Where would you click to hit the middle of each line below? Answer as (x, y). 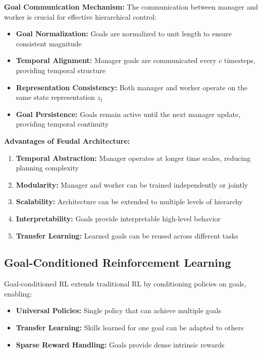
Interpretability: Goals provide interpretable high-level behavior (118, 218)
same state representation (56, 97)
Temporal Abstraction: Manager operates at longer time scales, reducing (133, 158)
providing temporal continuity (62, 124)
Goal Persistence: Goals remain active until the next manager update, (128, 114)
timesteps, (240, 60)
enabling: (18, 293)
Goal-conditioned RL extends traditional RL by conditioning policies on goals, (125, 284)
